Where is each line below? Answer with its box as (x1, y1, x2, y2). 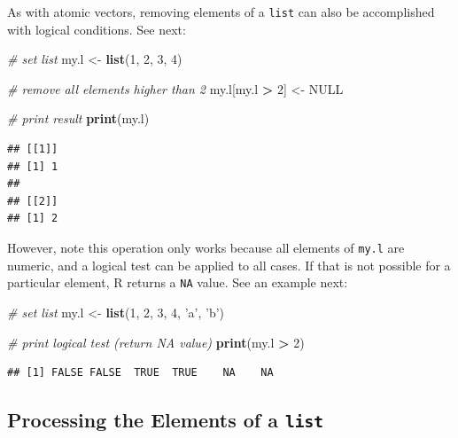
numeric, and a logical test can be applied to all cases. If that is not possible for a (7, 255, 451, 274)
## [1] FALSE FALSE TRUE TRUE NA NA (7, 366, 274, 379)
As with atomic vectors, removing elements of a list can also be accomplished (7, 3, 435, 20)
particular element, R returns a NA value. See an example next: (7, 273, 348, 292)
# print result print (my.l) (7, 109, 150, 128)
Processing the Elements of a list (7, 406, 324, 434)
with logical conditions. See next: (7, 20, 186, 38)
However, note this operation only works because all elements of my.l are (7, 239, 405, 256)
